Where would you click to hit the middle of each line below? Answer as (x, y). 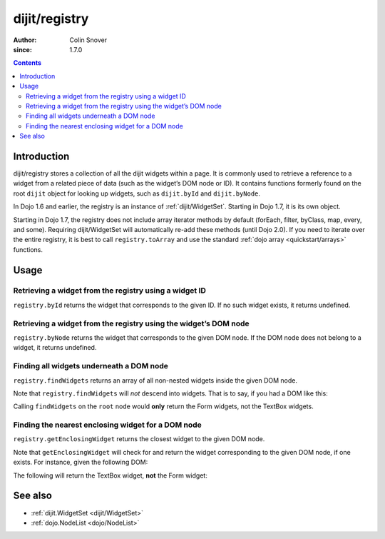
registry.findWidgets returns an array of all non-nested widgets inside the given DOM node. (155, 380)
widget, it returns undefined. (55, 348)
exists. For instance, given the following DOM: (81, 462)
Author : (25, 40)
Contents (27, 63)
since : (22, 49)
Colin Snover (88, 40)
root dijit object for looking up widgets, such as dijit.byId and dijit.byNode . (137, 193)
